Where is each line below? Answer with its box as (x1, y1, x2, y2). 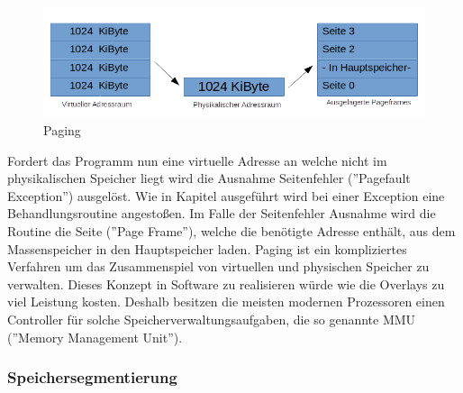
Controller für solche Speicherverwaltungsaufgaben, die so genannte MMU (7, 310, 416, 329)
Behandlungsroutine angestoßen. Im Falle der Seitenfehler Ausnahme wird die (7, 204, 436, 223)
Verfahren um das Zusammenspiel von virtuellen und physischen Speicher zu (7, 257, 430, 276)
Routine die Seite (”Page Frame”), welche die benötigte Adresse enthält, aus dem (7, 222, 456, 241)
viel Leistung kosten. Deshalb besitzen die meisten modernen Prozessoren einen (7, 292, 445, 311)
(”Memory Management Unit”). (7, 327, 183, 346)
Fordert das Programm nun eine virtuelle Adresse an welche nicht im (7, 151, 387, 169)
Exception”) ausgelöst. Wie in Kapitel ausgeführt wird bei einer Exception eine (7, 186, 445, 205)
